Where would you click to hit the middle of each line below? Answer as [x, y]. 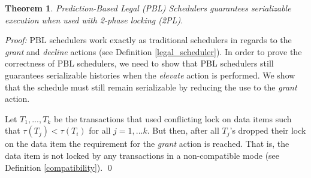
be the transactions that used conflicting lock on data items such [173, 118]
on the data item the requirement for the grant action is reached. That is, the [147, 144]
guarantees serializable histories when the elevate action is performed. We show [150, 75]
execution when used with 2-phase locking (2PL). [94, 19]
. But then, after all [183, 130]
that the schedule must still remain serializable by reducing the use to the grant [151, 87]
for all [100, 130]
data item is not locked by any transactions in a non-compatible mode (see [142, 155]
